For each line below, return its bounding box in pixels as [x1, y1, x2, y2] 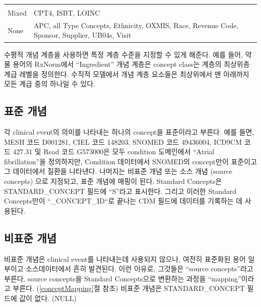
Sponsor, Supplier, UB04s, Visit [34, 30, 132, 40]
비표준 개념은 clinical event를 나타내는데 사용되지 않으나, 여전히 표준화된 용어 [4, 253, 246, 264]
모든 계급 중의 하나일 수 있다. [4, 78, 95, 89]
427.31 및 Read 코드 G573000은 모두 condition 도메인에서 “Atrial [13, 146, 214, 157]
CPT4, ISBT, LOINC [34, 8, 100, 18]
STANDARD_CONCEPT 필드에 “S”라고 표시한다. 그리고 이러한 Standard [4, 185, 236, 196]
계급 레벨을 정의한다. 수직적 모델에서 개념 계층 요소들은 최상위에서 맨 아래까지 [4, 68, 249, 79]
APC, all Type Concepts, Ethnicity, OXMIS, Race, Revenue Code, [34, 20, 239, 30]
